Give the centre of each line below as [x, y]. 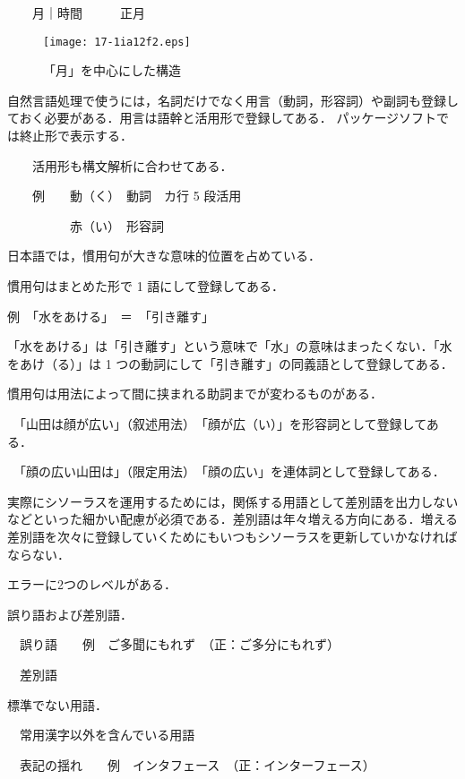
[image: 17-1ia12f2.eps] [117, 42]
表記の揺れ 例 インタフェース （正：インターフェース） [197, 764]
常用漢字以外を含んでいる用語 [107, 735]
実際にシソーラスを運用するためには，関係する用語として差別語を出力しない [233, 501]
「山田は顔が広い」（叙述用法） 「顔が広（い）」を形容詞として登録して [223, 423]
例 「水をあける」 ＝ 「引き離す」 [111, 316]
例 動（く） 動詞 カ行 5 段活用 [137, 196]
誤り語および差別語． [70, 614]
